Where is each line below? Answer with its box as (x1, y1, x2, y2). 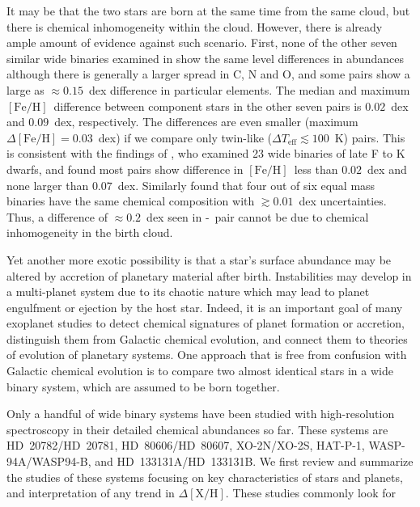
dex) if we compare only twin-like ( (98, 129, 273, 146)
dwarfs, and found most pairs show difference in (6, 160, 244, 177)
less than (294, 160, 338, 177)
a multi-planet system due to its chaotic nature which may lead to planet (6, 283, 370, 300)
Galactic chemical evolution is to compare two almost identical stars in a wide (6, 362, 393, 379)
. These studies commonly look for (225, 484, 397, 501)
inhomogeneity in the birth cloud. (6, 224, 173, 241)
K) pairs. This (334, 129, 405, 146)
